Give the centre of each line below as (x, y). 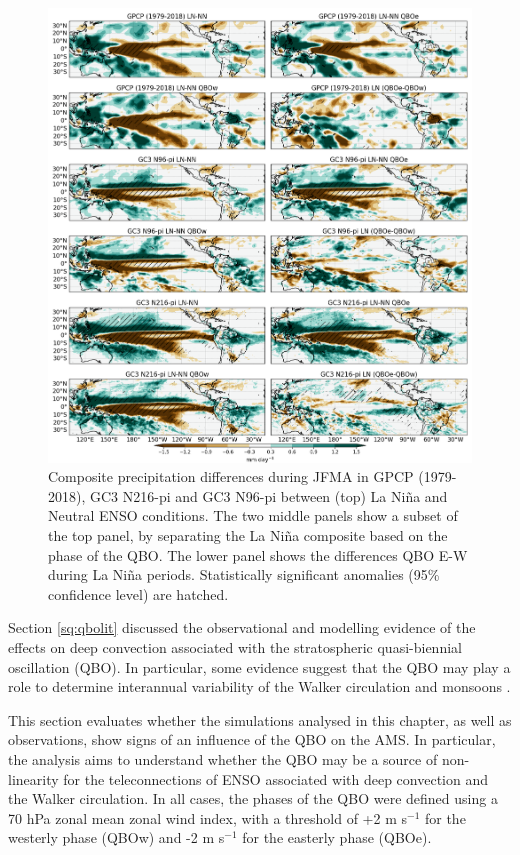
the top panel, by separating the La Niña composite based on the (248, 535)
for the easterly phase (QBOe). (337, 837)
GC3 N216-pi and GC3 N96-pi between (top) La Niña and (268, 495)
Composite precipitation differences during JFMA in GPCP (231, 476)
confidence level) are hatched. (138, 593)
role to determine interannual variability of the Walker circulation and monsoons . (259, 686)
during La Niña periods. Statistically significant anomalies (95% (244, 574)
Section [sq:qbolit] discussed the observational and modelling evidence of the (242, 627)
